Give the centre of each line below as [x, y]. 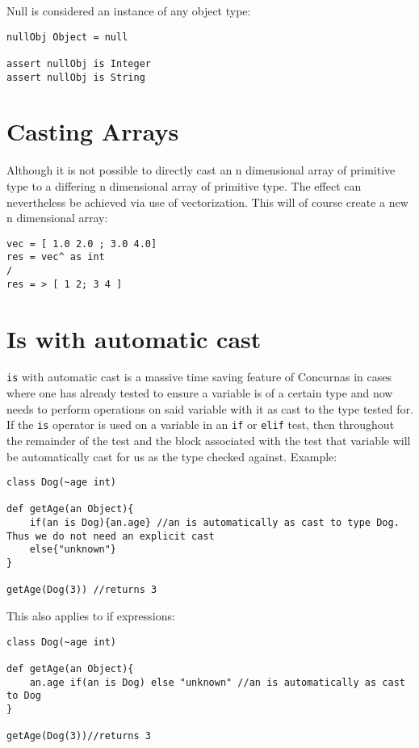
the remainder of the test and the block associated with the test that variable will [209, 440]
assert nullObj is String [76, 77]
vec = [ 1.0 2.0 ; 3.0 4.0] [82, 244]
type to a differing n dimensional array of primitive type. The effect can [184, 185]
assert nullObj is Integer [79, 63]
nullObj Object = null [67, 37]
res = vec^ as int [56, 257]
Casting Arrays [93, 131]
